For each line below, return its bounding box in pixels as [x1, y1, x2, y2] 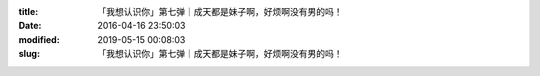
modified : [18, 33, 60, 45]
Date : [18, 20, 42, 32]
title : [18, 6, 39, 17]
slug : [18, 48, 40, 60]
